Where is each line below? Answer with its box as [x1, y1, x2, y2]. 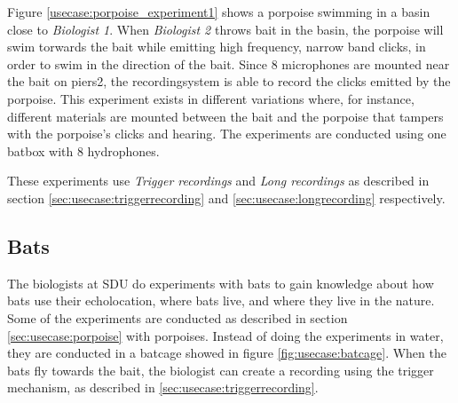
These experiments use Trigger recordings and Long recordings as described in [7, 171, 430, 190]
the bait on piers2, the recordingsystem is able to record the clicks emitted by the [7, 72, 451, 91]
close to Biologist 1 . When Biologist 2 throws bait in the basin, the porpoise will [7, 20, 444, 38]
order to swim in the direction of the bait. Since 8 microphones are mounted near [7, 54, 450, 73]
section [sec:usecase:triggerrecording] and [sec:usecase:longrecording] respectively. [7, 188, 446, 207]
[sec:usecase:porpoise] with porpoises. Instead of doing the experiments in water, [7, 326, 444, 344]
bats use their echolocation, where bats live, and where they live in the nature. [7, 291, 435, 310]
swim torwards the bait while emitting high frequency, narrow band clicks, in [7, 37, 426, 56]
